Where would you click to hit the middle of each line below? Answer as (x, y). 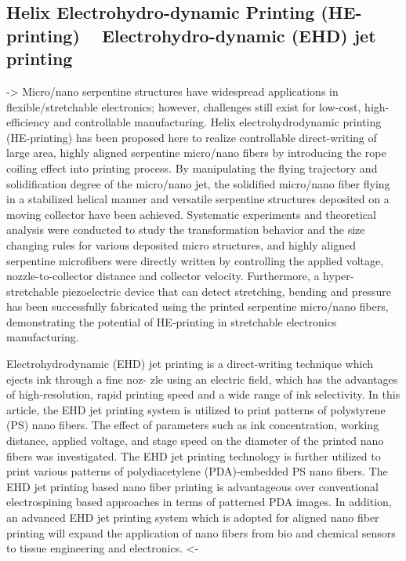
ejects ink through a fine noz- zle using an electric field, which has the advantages (202, 379)
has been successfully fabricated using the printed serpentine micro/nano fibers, (198, 306)
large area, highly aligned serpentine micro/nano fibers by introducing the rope (196, 153)
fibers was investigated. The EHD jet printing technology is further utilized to (194, 455)
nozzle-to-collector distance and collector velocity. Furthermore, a (163, 276)
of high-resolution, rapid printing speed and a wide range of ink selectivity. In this (203, 394)
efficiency (28, 122)
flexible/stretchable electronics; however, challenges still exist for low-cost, (184, 106)
